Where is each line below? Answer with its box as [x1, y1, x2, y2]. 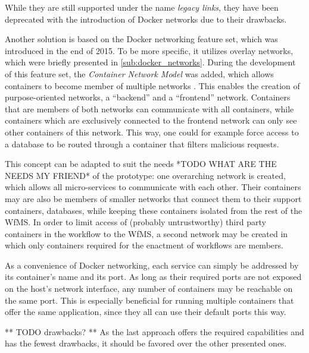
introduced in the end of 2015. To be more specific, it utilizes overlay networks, [5, 44, 294, 56]
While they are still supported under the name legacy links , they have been [5, 1, 279, 13]
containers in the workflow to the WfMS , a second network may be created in [5, 227, 288, 239]
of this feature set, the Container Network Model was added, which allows [5, 67, 274, 80]
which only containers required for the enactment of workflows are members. [5, 239, 283, 251]
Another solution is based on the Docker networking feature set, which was [5, 33, 278, 45]
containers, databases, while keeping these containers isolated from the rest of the [5, 204, 302, 216]
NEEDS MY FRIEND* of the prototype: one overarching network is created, [5, 169, 286, 181]
